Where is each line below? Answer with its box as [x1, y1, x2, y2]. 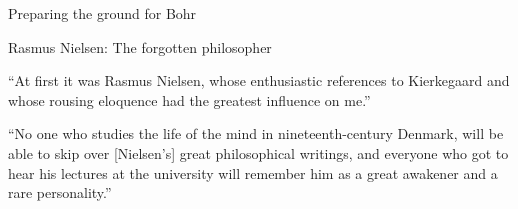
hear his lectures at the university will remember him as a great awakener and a [8, 162, 498, 183]
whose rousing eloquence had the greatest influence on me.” [8, 89, 371, 110]
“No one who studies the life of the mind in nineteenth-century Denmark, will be [8, 123, 504, 144]
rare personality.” [8, 182, 112, 203]
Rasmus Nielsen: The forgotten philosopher [8, 36, 272, 57]
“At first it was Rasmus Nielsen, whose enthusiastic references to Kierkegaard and [8, 70, 510, 91]
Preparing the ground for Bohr [8, 3, 197, 23]
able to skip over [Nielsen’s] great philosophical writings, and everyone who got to [8, 142, 509, 163]
